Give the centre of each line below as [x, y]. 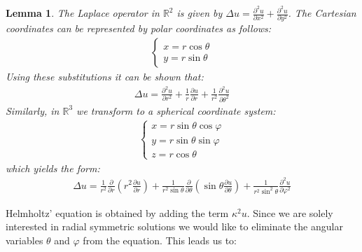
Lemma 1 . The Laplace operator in [83, 13]
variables [25, 240]
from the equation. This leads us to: [160, 240]
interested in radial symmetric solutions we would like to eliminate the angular [174, 226]
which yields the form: [53, 168]
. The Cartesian [322, 13]
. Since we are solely [290, 212]
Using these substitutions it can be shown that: [105, 77]
